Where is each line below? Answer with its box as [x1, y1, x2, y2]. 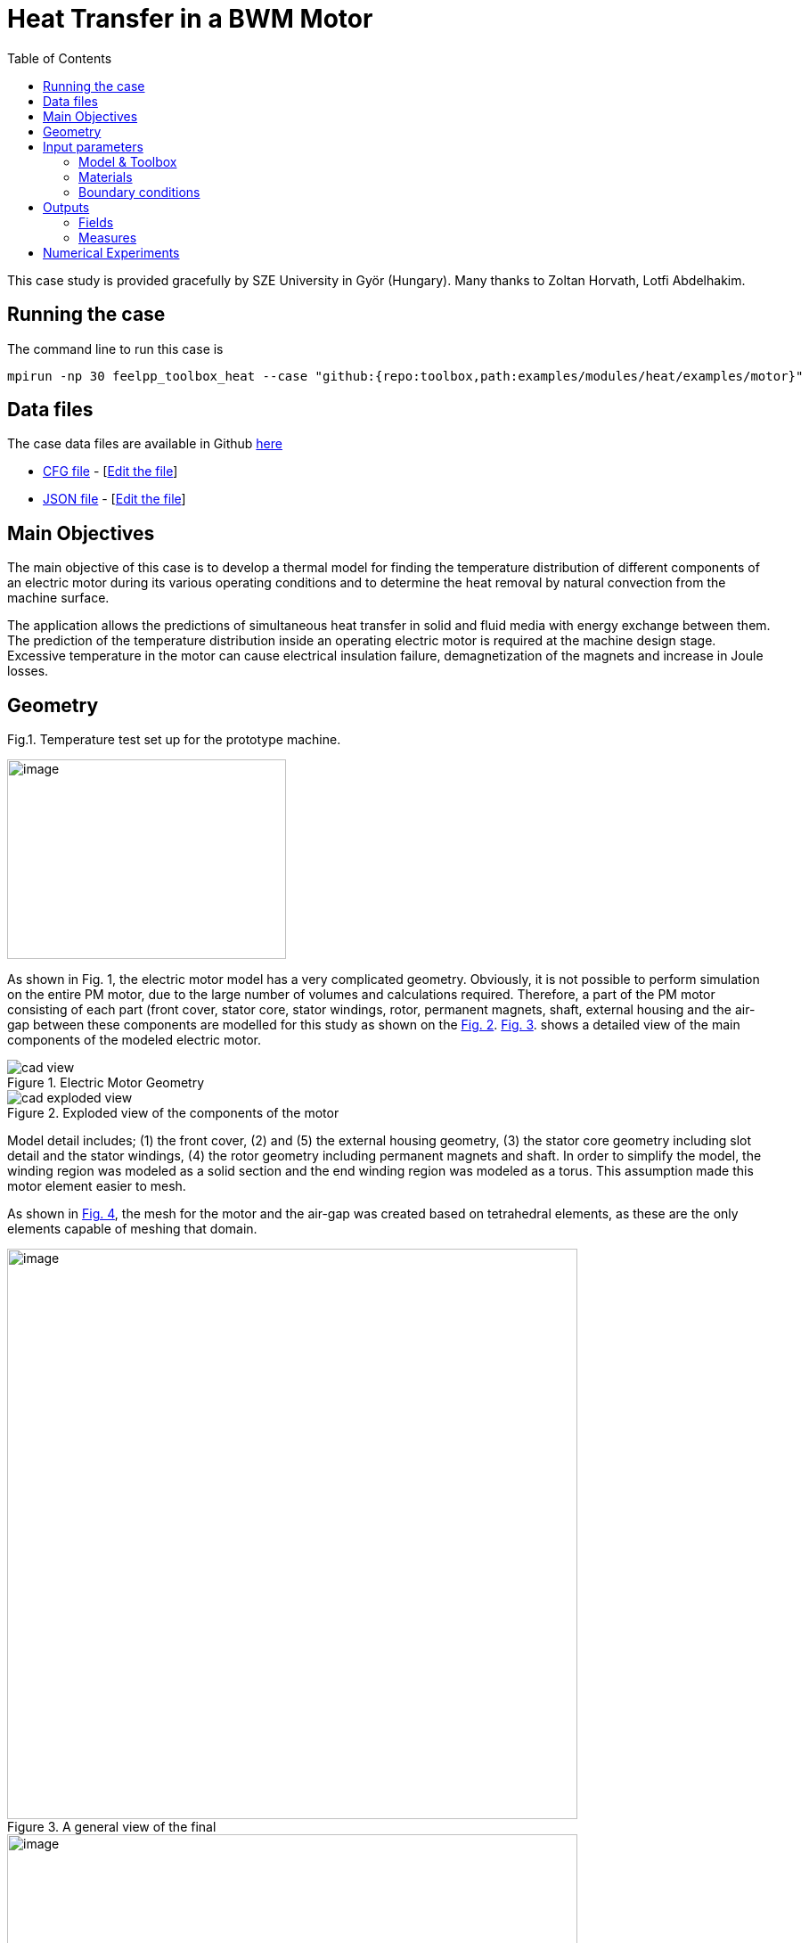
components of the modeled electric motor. [7, 1032, 261, 1048]
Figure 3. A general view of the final [7, 1819, 217, 1835]
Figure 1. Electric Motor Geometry [7, 1075, 205, 1091]
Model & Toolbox [78, 153, 177, 169]
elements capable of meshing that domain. [7, 1221, 257, 1237]
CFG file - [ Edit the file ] [43, 463, 178, 480]
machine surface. [7, 590, 110, 606]
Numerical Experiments [43, 244, 180, 260]
